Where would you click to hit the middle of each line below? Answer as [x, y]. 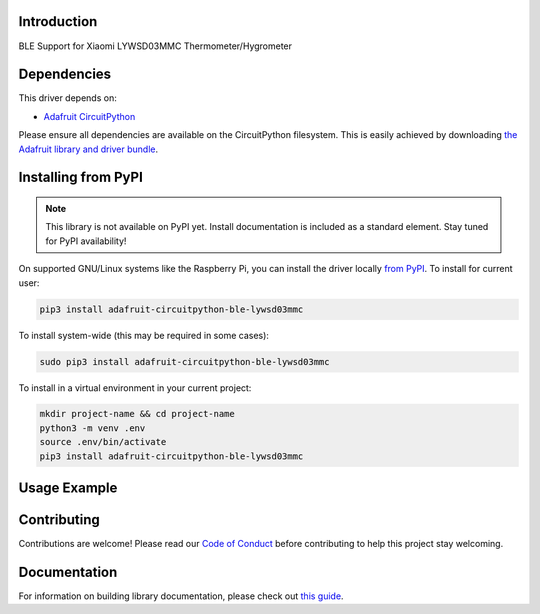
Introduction [58, 21]
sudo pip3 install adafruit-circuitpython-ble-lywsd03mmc [184, 361]
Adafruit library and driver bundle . [88, 149]
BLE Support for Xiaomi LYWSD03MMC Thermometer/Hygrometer [155, 46]
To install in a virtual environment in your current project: [135, 387]
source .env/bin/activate [103, 442]
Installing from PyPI [81, 177]
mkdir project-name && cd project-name [137, 414]
